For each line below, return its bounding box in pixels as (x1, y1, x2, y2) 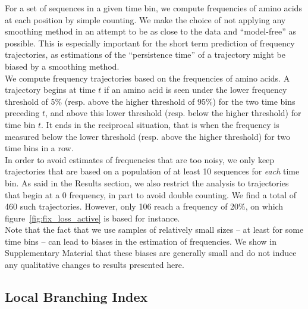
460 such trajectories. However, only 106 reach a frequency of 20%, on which (5, 200, 284, 213)
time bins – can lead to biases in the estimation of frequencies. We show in (5, 235, 277, 247)
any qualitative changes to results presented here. (5, 258, 184, 271)
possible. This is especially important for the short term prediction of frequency (5, 36, 295, 49)
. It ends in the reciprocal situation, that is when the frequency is (41, 118, 279, 130)
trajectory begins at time (5, 83, 96, 96)
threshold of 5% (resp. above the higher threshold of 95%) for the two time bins (5, 95, 296, 107)
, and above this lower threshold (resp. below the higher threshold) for (45, 107, 301, 119)
